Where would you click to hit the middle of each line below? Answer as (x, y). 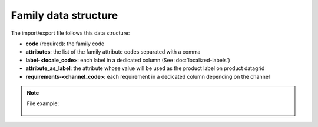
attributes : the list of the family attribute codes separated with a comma (113, 52)
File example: (43, 103)
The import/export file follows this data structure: (70, 33)
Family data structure (64, 15)
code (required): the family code (65, 44)
